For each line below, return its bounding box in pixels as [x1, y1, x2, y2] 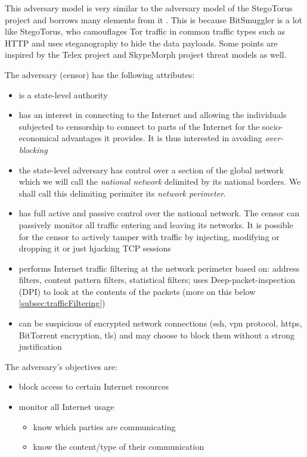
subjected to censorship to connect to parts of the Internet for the [18, 120, 260, 132]
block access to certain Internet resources [18, 380, 169, 393]
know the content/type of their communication [33, 440, 204, 453]
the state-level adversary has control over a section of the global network [18, 163, 284, 176]
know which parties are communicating [33, 420, 176, 433]
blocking [18, 143, 48, 156]
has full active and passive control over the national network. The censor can [18, 207, 300, 219]
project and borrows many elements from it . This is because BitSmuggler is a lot [5, 13, 302, 26]
